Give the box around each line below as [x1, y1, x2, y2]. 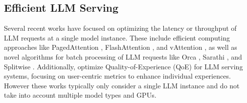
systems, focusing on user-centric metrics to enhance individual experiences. [4, 71, 231, 81]
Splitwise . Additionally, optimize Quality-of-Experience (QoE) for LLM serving [4, 61, 243, 71]
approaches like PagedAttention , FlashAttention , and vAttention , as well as [4, 42, 237, 52]
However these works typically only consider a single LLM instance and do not [4, 80, 240, 90]
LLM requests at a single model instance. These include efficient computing [4, 32, 230, 42]
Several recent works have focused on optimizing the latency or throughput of [4, 23, 237, 33]
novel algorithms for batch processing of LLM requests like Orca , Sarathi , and [4, 51, 242, 62]
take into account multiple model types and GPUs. [4, 90, 157, 100]
